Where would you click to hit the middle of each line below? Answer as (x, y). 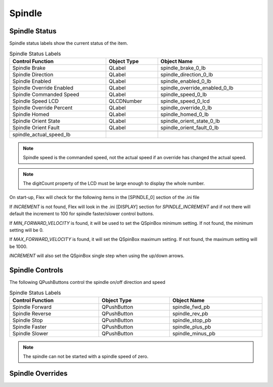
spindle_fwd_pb (191, 307)
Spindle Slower (30, 333)
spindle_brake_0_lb (183, 68)
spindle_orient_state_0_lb (190, 121)
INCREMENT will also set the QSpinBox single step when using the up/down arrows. (97, 256)
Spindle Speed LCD (36, 101)
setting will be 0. (27, 230)
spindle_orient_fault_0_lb (190, 127)
